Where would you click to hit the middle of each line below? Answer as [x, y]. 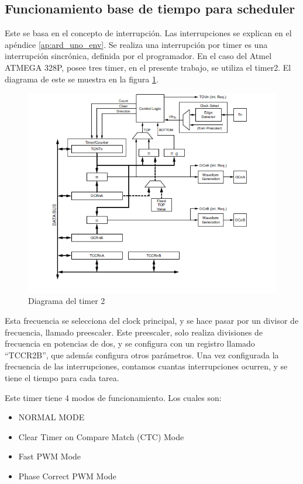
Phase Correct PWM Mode [67, 476]
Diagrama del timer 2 [67, 301]
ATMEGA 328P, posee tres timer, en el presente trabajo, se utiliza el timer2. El [148, 67]
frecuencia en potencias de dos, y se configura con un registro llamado [130, 343]
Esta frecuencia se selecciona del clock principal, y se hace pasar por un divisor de [152, 321]
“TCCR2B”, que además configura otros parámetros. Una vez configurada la [142, 355]
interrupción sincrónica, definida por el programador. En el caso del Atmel [138, 56]
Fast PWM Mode [50, 456]
